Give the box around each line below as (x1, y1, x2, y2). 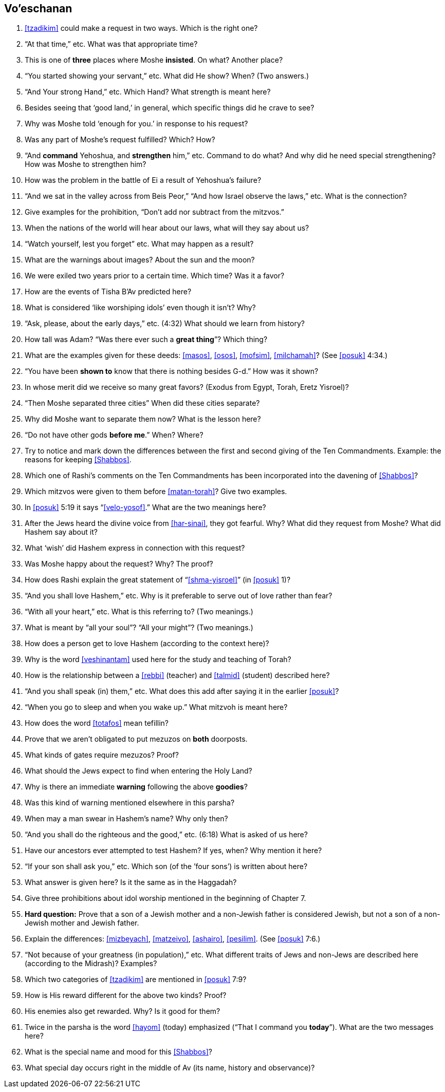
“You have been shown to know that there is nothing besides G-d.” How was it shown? (25, 367, 319, 376)
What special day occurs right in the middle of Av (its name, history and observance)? (25, 1063, 315, 1072)
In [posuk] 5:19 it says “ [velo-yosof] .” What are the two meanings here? (25, 503, 266, 512)
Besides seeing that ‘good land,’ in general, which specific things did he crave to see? (25, 103, 314, 112)
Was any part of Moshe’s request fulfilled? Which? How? (25, 135, 215, 144)
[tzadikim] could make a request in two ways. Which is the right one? (25, 24, 258, 33)
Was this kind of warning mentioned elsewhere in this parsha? (25, 798, 235, 807)
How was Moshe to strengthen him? (25, 160, 146, 169)
